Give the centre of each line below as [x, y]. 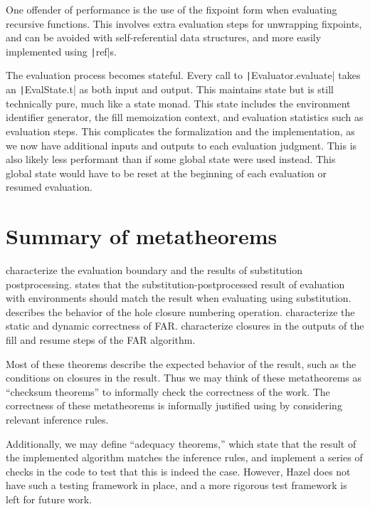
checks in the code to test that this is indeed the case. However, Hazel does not [178, 471]
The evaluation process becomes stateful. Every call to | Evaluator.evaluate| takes [183, 75]
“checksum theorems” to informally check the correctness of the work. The [168, 391]
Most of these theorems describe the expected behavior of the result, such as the [181, 363]
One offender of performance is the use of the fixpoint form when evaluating [171, 9]
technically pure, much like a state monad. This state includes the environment [178, 103]
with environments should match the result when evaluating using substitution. [179, 298]
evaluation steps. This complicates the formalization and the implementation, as [180, 131]
